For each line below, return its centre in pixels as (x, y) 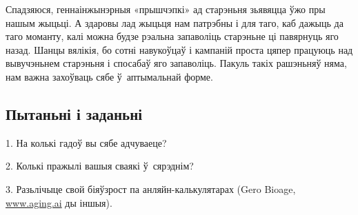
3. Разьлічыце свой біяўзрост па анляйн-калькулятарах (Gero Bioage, (151, 188)
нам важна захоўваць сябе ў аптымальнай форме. (109, 76)
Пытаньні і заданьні (74, 113)
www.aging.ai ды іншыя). (59, 202)
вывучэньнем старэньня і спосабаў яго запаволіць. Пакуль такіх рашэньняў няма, (176, 63)
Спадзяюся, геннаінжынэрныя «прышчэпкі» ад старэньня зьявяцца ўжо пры (166, 9)
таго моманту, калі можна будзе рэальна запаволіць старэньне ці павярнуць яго (172, 36)
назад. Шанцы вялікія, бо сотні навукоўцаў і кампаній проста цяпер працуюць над (179, 49)
